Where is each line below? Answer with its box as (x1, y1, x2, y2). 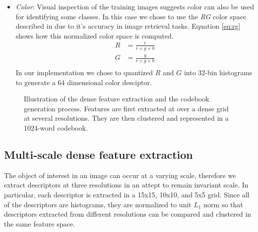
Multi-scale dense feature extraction (4, 146, 193, 162)
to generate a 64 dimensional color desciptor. (15, 77, 152, 87)
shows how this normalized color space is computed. (15, 30, 174, 41)
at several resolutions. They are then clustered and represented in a (24, 113, 229, 123)
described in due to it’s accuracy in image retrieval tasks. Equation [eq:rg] (15, 21, 241, 31)
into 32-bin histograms (184, 67, 253, 77)
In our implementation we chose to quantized (15, 67, 153, 77)
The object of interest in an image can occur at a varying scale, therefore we (4, 170, 236, 180)
